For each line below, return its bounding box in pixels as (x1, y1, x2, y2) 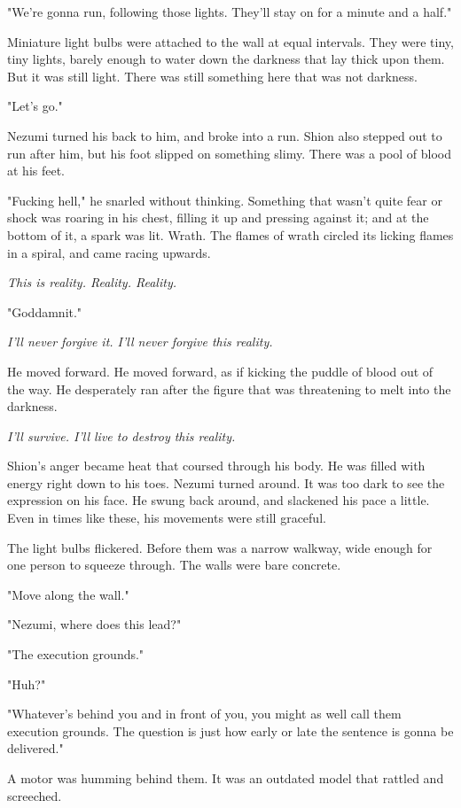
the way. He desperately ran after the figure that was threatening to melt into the (7, 379, 451, 398)
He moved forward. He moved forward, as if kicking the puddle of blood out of (7, 361, 434, 380)
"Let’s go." (7, 97, 63, 115)
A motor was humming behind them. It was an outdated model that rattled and (7, 769, 444, 787)
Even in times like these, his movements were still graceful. (7, 509, 326, 527)
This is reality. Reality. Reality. (7, 273, 176, 291)
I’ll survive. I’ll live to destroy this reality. (7, 426, 236, 445)
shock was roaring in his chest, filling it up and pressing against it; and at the (7, 208, 429, 227)
